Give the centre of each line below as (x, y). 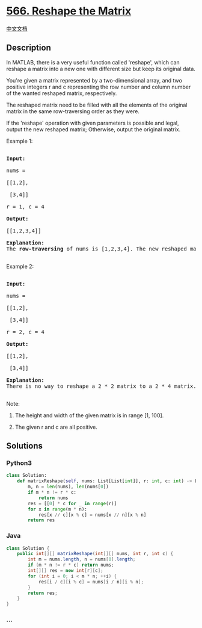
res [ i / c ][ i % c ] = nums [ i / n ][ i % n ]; (91, 582)
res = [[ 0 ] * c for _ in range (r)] (72, 503)
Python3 (19, 463)
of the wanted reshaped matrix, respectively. (62, 93)
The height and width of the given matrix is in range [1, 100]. (89, 415)
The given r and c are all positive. (56, 427)
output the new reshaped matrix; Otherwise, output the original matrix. (93, 129)
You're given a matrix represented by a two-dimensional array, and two (94, 80)
